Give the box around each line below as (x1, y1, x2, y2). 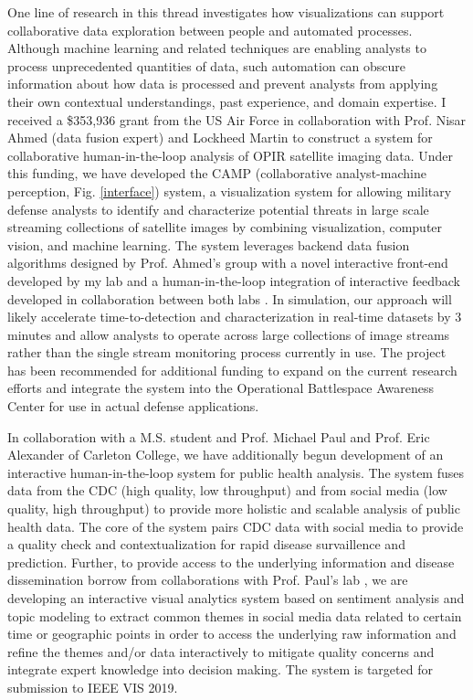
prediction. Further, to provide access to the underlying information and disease (7, 552, 455, 571)
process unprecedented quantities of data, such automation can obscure (7, 56, 406, 75)
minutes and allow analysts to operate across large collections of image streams (7, 324, 450, 344)
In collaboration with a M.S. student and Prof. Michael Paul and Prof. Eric (7, 427, 430, 446)
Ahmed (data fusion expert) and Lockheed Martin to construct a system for (7, 128, 433, 147)
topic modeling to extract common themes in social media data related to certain (7, 606, 462, 625)
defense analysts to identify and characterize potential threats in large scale (7, 199, 429, 218)
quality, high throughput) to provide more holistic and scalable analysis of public (7, 499, 460, 518)
